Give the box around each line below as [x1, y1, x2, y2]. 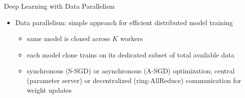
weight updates [27, 84, 72, 95]
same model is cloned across [27, 33, 110, 43]
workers [120, 33, 143, 43]
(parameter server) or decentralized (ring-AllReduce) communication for [27, 75, 242, 85]
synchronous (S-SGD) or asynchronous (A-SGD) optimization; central [27, 66, 235, 76]
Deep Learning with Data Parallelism [4, 1, 115, 11]
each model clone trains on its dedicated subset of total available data [27, 49, 235, 59]
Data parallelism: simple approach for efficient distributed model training [15, 17, 233, 27]
